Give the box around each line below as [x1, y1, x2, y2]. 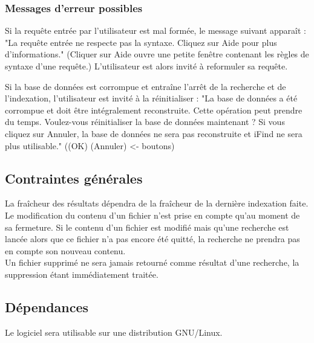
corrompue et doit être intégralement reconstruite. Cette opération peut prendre [5, 103, 303, 116]
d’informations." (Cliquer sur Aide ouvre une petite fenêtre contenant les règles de [5, 48, 309, 60]
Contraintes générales [5, 168, 143, 187]
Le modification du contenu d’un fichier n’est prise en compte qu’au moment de [5, 208, 300, 221]
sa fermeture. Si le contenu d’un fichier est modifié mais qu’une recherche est [5, 220, 289, 233]
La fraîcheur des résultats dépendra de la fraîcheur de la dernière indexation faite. [5, 197, 309, 210]
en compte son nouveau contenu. [5, 244, 126, 257]
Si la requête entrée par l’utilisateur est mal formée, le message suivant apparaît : [5, 24, 306, 37]
